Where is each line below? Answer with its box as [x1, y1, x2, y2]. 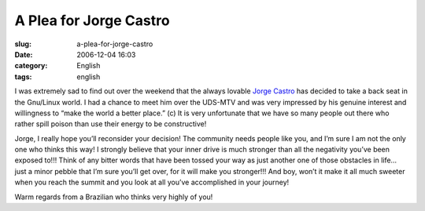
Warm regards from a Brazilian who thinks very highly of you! [14, 192, 213, 202]
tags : [14, 71, 32, 82]
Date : [14, 49, 33, 59]
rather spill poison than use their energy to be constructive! [14, 119, 207, 129]
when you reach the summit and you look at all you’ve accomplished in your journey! [14, 177, 290, 187]
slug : [14, 39, 31, 49]
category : [14, 61, 48, 71]
